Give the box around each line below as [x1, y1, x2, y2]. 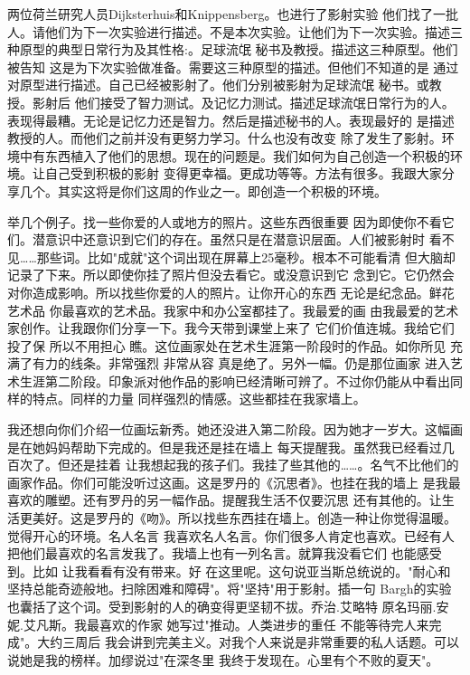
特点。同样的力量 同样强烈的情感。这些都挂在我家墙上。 [32, 389, 366, 408]
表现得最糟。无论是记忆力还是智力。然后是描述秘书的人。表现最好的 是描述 [7, 110, 455, 129]
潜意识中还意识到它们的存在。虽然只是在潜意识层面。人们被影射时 [32, 230, 425, 249]
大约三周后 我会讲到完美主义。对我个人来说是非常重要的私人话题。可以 [37, 632, 459, 651]
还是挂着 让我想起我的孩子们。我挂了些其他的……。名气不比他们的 [70, 455, 459, 474]
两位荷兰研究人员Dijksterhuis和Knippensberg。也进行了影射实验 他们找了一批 [7, 5, 459, 23]
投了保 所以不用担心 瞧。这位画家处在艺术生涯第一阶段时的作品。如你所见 [7, 336, 446, 355]
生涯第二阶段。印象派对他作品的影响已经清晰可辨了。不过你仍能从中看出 [19, 371, 450, 390]
